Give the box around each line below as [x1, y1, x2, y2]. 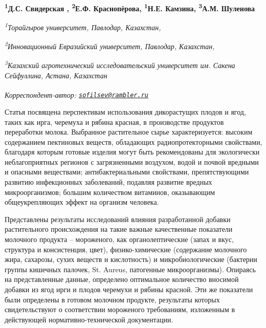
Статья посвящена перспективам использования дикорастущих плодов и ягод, [5, 106, 246, 117]
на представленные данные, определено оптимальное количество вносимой [5, 274, 239, 285]
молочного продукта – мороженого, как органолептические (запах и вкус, [5, 234, 234, 245]
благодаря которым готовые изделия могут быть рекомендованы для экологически [5, 146, 260, 157]
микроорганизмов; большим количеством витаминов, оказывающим [5, 186, 215, 197]
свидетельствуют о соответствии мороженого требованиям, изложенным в [5, 304, 235, 315]
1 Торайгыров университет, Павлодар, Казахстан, [5, 20, 161, 32]
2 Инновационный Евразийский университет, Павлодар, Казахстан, [5, 39, 215, 52]
